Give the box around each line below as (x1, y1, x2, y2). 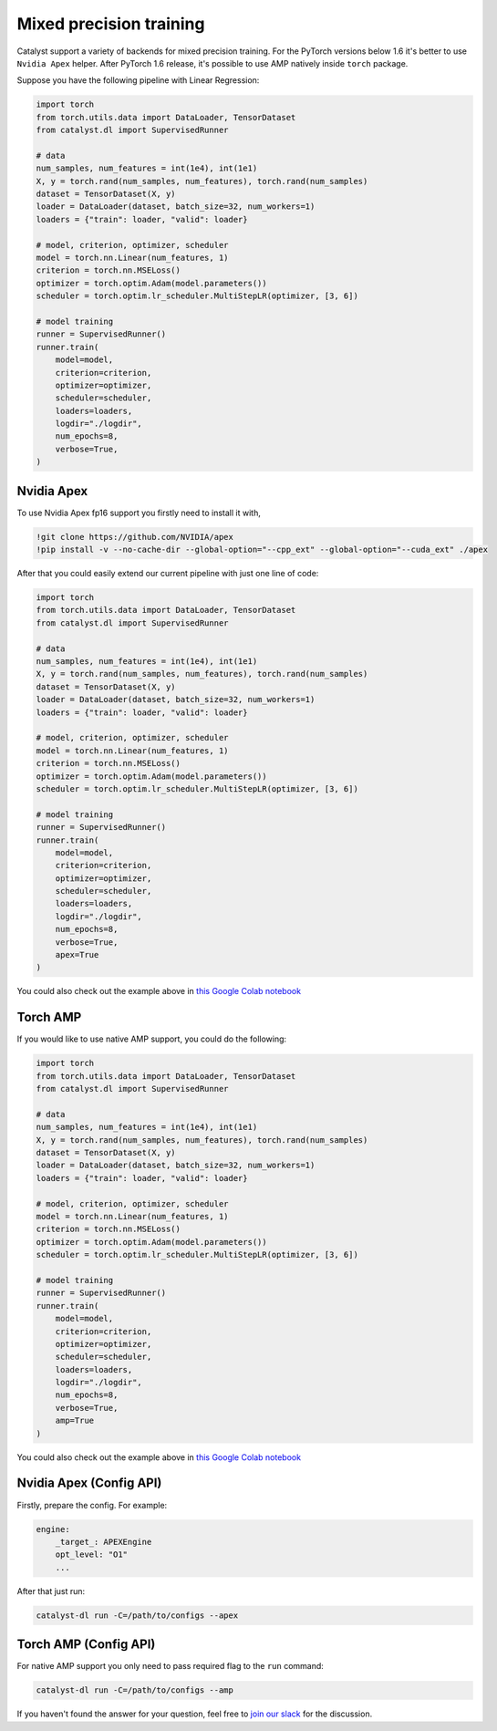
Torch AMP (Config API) (16, 1637, 156, 1653)
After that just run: (16, 1585, 86, 1596)
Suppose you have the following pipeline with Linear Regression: (16, 75, 260, 86)
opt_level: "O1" (55, 1550, 128, 1560)
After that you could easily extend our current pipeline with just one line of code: (16, 568, 319, 579)
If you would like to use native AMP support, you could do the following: (16, 1033, 287, 1044)
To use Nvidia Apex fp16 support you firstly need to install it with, (16, 507, 262, 518)
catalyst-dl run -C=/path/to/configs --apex (36, 1610, 239, 1621)
